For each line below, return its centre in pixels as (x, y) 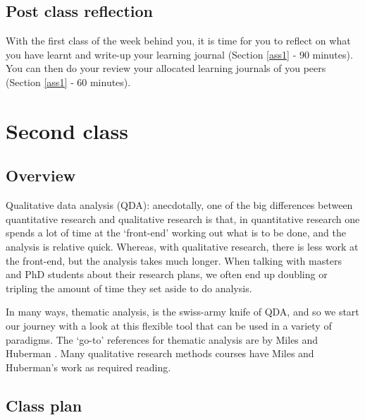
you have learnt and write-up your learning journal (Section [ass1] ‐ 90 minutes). (179, 54)
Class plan (44, 405)
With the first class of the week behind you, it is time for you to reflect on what (178, 41)
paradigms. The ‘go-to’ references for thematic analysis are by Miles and (162, 339)
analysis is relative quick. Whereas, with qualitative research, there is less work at (182, 246)
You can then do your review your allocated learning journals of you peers (166, 68)
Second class (67, 130)
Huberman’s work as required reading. (88, 367)
